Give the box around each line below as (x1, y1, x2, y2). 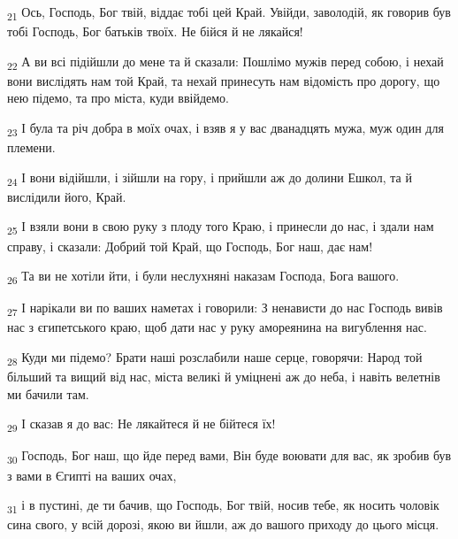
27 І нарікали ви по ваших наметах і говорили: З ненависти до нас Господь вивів (7, 298, 443, 320)
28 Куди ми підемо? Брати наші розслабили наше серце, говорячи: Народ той (7, 348, 423, 368)
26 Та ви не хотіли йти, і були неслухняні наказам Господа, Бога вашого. (7, 266, 400, 287)
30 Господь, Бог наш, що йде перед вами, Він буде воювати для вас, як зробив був (7, 446, 452, 467)
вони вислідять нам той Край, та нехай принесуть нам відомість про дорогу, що (7, 71, 440, 89)
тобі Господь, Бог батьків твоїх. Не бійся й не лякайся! (7, 22, 303, 41)
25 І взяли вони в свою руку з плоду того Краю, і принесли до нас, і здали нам (7, 217, 434, 238)
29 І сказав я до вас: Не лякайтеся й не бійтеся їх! (7, 414, 276, 435)
